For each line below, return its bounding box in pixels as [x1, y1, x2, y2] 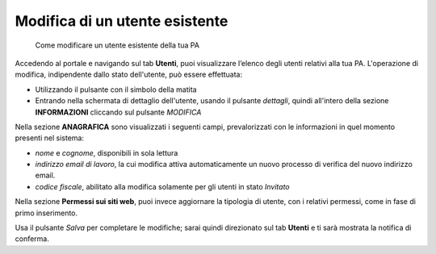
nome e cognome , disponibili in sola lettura [35, 148, 178, 157]
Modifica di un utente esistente [15, 12, 228, 30]
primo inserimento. [15, 208, 78, 218]
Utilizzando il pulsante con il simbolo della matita [35, 85, 197, 94]
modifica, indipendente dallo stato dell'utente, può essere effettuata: [15, 69, 243, 80]
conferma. [15, 234, 50, 244]
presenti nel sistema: [15, 133, 85, 143]
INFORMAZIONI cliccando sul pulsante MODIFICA [35, 107, 202, 117]
